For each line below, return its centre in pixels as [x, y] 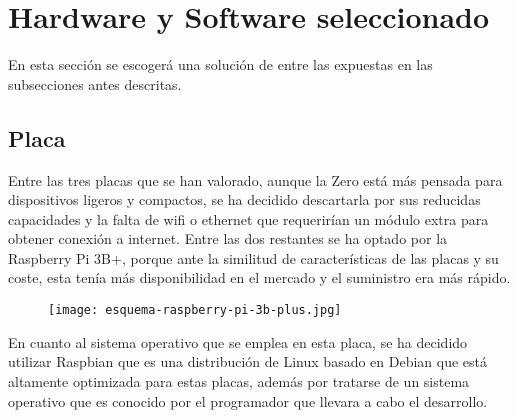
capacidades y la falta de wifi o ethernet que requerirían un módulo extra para [248, 218]
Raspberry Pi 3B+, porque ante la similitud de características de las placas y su [253, 257]
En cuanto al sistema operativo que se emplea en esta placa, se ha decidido [238, 341]
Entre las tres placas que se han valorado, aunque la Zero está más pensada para [255, 179]
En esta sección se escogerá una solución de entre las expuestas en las [220, 64]
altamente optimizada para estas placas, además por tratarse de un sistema [239, 380]
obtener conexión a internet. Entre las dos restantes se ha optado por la [228, 238]
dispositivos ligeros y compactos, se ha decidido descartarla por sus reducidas [244, 199]
